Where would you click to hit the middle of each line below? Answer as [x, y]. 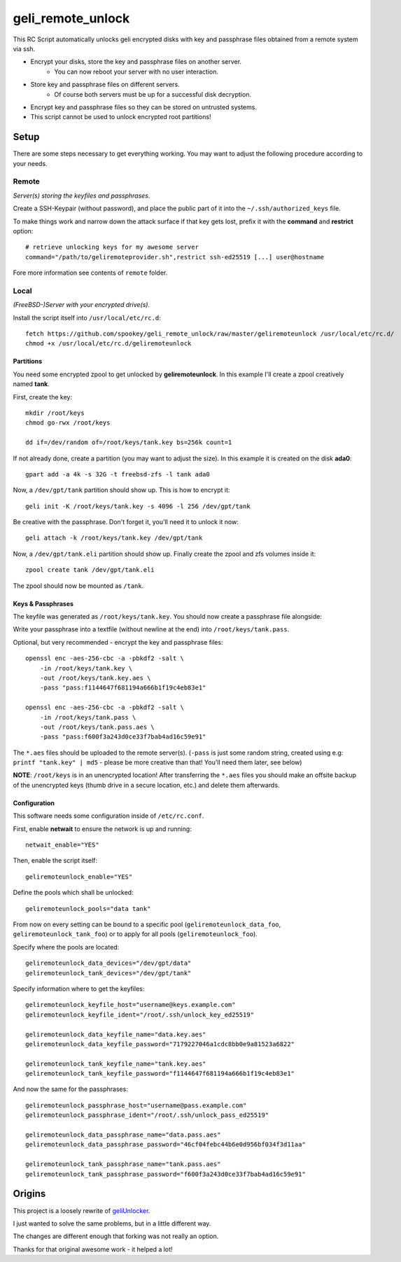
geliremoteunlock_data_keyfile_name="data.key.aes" [116, 1034]
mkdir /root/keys [55, 413]
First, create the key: [43, 397]
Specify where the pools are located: [66, 947]
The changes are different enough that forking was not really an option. [116, 1236]
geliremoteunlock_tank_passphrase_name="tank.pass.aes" [123, 1164]
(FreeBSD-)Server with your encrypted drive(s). [82, 305]
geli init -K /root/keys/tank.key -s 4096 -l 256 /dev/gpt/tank [138, 506]
